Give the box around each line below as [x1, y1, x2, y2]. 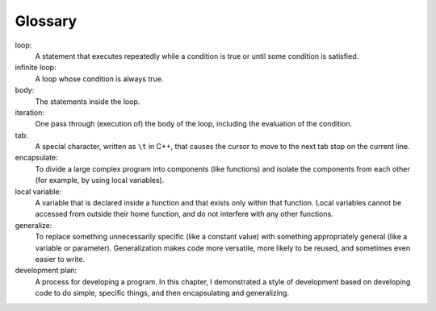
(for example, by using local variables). [35, 176, 165, 185]
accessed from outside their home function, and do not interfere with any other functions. [35, 209, 334, 219]
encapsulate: [15, 153, 58, 163]
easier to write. [35, 254, 85, 263]
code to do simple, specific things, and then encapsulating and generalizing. [35, 288, 290, 298]
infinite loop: [15, 63, 57, 73]
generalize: [15, 220, 52, 230]
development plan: [15, 266, 77, 276]
